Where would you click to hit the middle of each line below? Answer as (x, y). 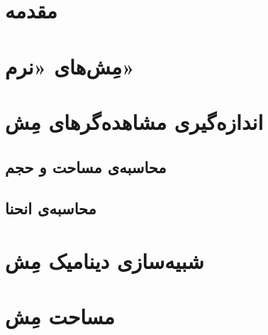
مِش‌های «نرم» (70, 66)
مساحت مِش (60, 316)
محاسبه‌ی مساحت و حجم (86, 166)
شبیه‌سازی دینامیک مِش (105, 260)
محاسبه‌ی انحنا (51, 208)
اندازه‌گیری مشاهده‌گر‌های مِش (134, 121)
